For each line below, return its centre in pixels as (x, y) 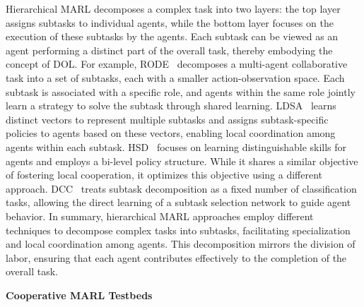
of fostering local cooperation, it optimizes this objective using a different (164, 175)
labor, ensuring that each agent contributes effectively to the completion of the (176, 257)
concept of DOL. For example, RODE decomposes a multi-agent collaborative (177, 64)
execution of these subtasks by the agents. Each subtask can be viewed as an (172, 36)
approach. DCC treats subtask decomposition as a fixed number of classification (181, 188)
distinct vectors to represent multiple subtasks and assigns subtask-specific (167, 119)
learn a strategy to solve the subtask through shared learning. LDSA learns (171, 106)
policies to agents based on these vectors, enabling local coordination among (171, 133)
